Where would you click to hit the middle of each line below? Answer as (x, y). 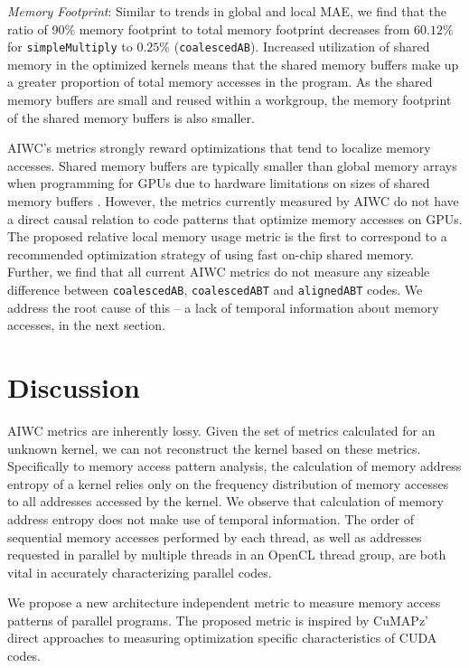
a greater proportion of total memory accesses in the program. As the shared (220, 82)
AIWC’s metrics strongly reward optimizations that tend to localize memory (219, 148)
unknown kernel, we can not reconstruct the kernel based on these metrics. (214, 448)
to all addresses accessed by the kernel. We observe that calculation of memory (225, 501)
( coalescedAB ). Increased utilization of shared (302, 47)
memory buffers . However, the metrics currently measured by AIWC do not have (233, 201)
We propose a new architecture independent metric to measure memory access (224, 602)
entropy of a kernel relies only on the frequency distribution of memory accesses (228, 483)
